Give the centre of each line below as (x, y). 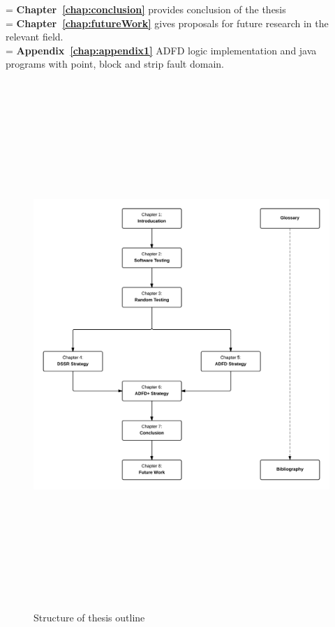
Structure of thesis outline (89, 618)
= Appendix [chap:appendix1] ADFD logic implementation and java (161, 50)
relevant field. (35, 37)
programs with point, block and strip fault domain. (115, 64)
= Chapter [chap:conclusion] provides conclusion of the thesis (146, 9)
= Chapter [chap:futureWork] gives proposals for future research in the (167, 23)
